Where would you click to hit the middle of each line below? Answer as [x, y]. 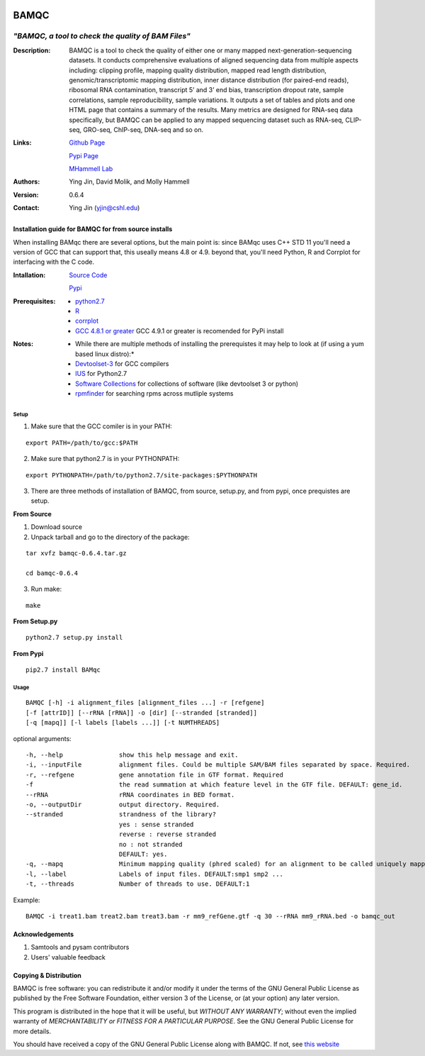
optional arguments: [42, 738]
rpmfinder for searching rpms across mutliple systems [154, 394]
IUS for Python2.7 [101, 374]
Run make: [46, 589]
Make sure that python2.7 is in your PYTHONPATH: [105, 459]
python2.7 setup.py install [74, 638]
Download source [57, 527]
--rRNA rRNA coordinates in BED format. [130, 795]
